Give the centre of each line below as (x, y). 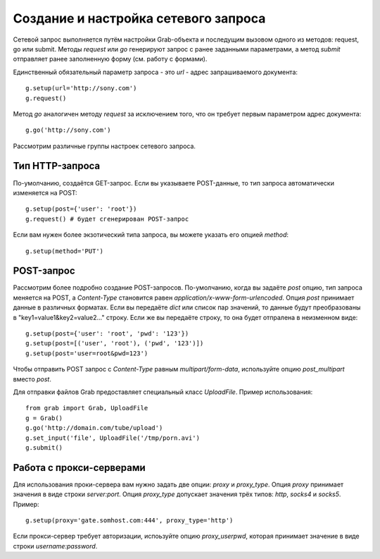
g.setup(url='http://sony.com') (81, 88)
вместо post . (32, 379)
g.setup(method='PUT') (65, 251)
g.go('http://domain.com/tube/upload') (94, 428)
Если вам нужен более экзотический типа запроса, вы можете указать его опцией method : (151, 235)
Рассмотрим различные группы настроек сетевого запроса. (104, 146)
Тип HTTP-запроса (57, 166)
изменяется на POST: (45, 192)
